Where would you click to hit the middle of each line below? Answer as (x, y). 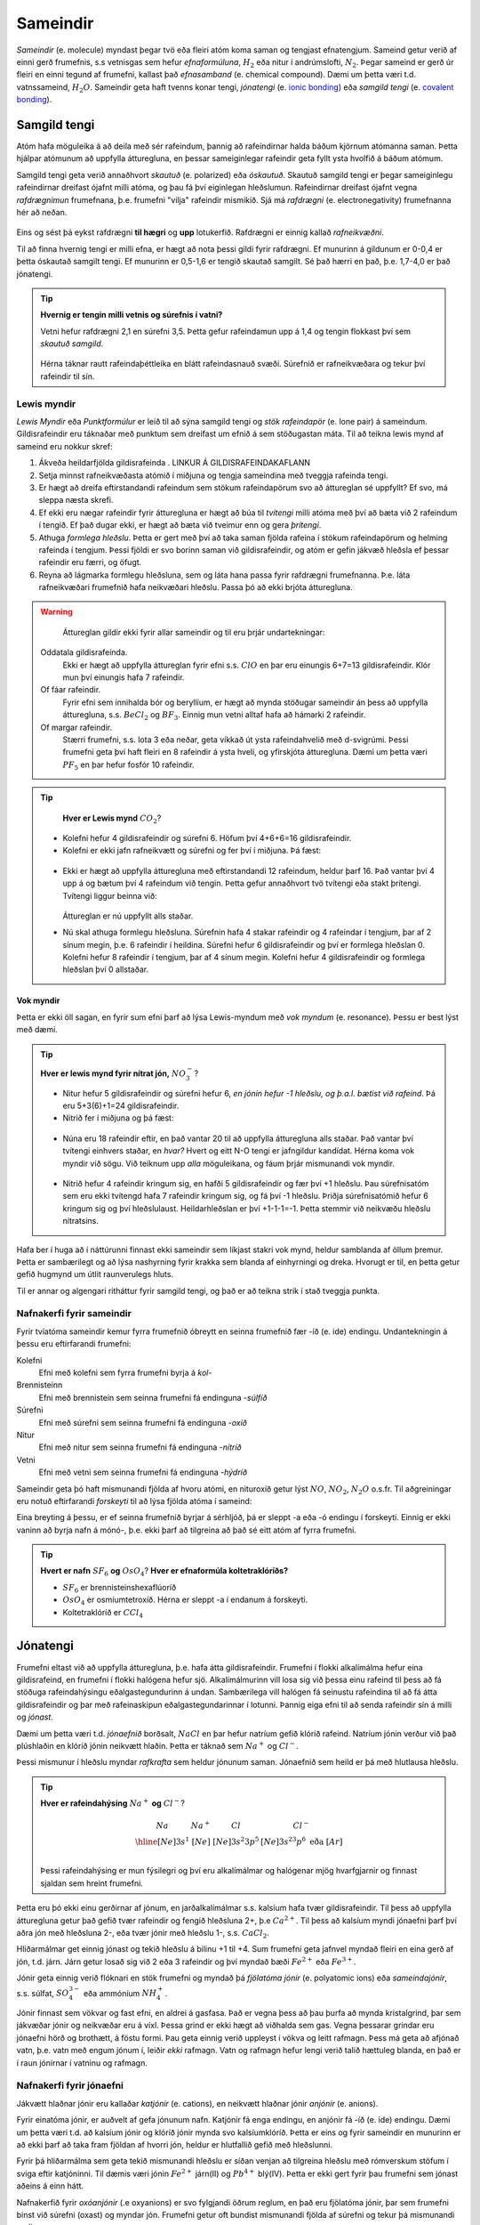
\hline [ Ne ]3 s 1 (162, 1841)
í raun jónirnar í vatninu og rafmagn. (82, 2063)
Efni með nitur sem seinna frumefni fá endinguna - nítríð (140, 1447)
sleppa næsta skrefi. (76, 500)
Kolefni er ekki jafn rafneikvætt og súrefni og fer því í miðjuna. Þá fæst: (192, 851)
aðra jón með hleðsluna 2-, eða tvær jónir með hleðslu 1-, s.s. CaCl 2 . (143, 1934)
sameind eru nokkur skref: (64, 446)
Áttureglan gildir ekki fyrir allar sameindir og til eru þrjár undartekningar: (194, 632)
